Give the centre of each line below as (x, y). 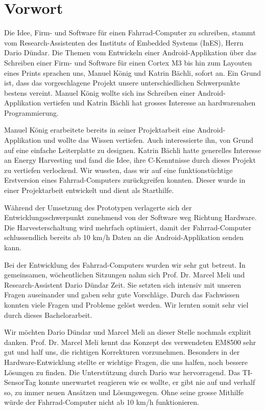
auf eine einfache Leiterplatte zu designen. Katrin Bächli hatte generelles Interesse (132, 150)
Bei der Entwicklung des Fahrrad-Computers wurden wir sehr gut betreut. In (125, 264)
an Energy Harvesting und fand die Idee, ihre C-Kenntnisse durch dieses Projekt (130, 160)
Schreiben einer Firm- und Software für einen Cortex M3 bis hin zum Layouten (128, 62)
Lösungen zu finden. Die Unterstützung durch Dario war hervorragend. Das (122, 372)
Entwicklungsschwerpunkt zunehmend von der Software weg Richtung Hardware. (130, 217)
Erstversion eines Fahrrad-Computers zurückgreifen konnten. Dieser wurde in (125, 180)
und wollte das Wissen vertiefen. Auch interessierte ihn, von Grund (148, 140)
